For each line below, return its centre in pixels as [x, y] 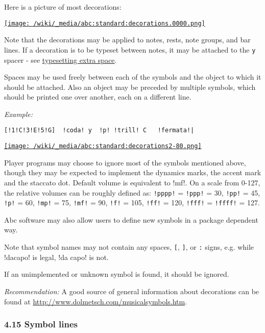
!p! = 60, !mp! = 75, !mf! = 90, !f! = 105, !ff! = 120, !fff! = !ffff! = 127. [132, 203]
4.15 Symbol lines [41, 324]
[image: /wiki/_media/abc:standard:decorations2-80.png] [103, 146]
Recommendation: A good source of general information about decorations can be [132, 291]
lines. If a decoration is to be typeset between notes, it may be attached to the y [130, 49]
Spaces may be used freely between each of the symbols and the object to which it [133, 77]
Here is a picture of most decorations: [63, 7]
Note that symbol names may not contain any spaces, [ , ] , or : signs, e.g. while [129, 247]
